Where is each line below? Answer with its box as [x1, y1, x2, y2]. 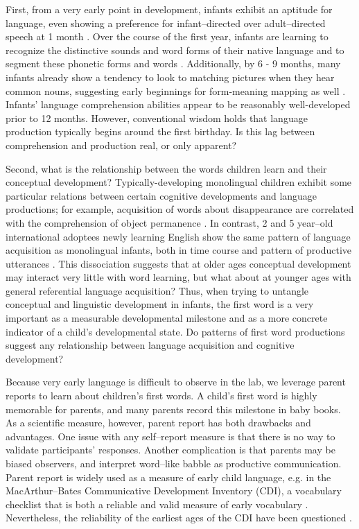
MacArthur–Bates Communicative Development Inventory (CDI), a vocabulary [6, 483, 342, 498]
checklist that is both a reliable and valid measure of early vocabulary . [6, 496, 308, 511]
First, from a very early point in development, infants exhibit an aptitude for [6, 2, 333, 16]
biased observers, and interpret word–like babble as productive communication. [6, 456, 342, 470]
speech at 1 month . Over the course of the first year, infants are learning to [6, 29, 329, 44]
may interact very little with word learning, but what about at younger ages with [6, 270, 351, 284]
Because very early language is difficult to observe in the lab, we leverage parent [6, 374, 346, 389]
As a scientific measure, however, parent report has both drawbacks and [6, 415, 311, 430]
